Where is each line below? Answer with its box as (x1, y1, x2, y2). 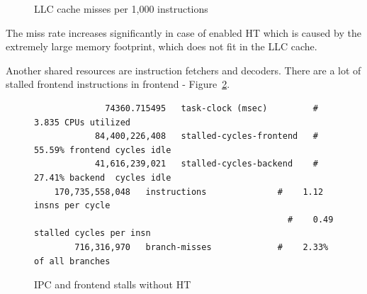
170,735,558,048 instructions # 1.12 (54, 186, 324, 197)
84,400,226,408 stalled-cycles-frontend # (94, 131, 318, 142)
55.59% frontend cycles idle (34, 145, 171, 155)
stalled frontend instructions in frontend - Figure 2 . (6, 77, 230, 91)
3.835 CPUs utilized (34, 117, 131, 128)
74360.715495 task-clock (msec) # (105, 103, 318, 113)
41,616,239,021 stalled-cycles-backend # (94, 159, 318, 169)
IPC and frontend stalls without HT (34, 277, 191, 292)
